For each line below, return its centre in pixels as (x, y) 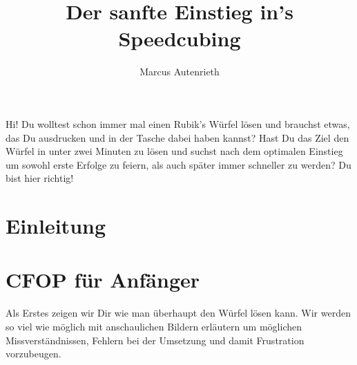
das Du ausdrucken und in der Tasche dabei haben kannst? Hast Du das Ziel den (177, 137)
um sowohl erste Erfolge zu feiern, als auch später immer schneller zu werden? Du (178, 164)
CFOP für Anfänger (103, 280)
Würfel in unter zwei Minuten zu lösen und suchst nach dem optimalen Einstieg (174, 151)
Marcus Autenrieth (180, 72)
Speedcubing (180, 38)
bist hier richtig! (40, 178)
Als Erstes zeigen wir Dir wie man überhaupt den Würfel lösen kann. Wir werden (178, 313)
